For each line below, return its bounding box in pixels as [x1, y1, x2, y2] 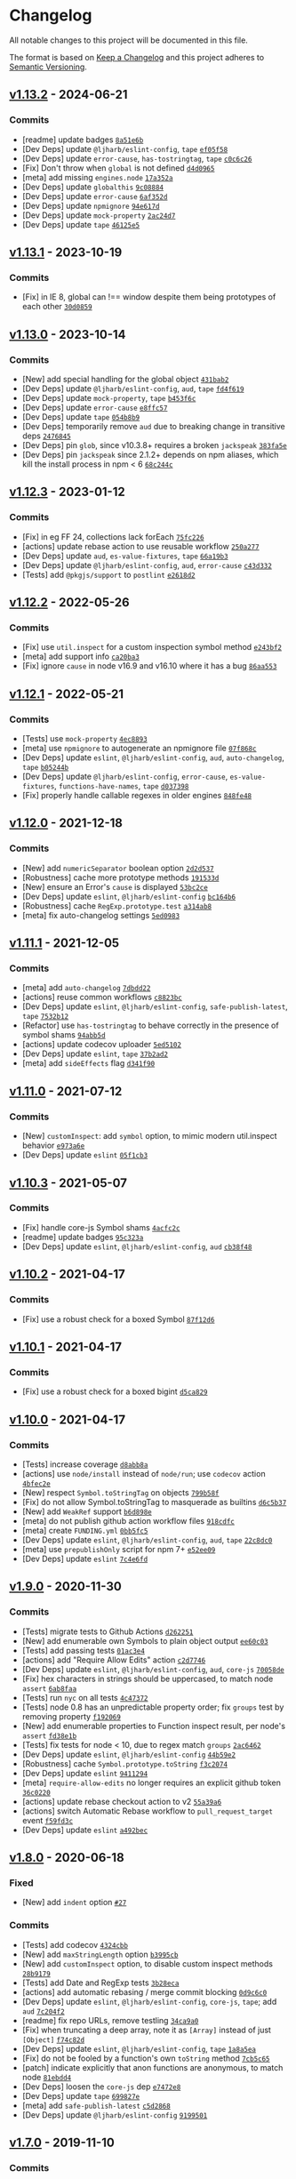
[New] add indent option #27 [21, 1897, 127, 1908]
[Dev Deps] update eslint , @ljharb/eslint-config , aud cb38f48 [21, 1241, 252, 1252]
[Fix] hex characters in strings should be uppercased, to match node [21, 1673, 274, 1684]
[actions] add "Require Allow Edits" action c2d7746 [21, 1654, 206, 1665]
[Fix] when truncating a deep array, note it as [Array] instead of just [21, 2024, 271, 2035]
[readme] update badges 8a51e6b [21, 134, 144, 145]
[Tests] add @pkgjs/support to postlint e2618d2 [21, 569, 196, 580]
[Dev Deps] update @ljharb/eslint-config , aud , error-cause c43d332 [21, 559, 273, 570]
